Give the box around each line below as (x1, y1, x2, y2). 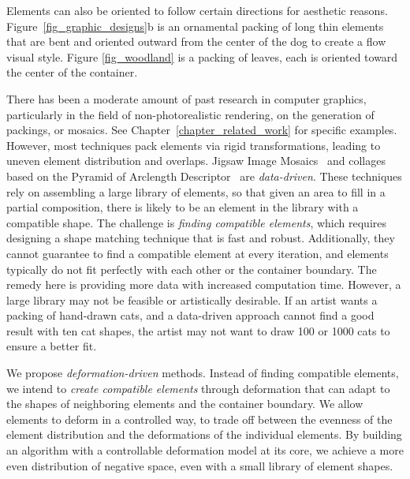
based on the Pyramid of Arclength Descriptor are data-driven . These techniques (6, 167, 402, 184)
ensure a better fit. (6, 338, 97, 354)
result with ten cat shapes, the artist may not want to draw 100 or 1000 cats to (6, 322, 390, 339)
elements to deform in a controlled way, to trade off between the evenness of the (6, 410, 393, 427)
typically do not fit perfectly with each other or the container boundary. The (6, 260, 377, 277)
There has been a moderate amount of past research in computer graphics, (6, 90, 367, 107)
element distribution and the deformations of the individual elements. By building (6, 426, 402, 443)
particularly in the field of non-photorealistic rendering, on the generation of (6, 106, 375, 122)
